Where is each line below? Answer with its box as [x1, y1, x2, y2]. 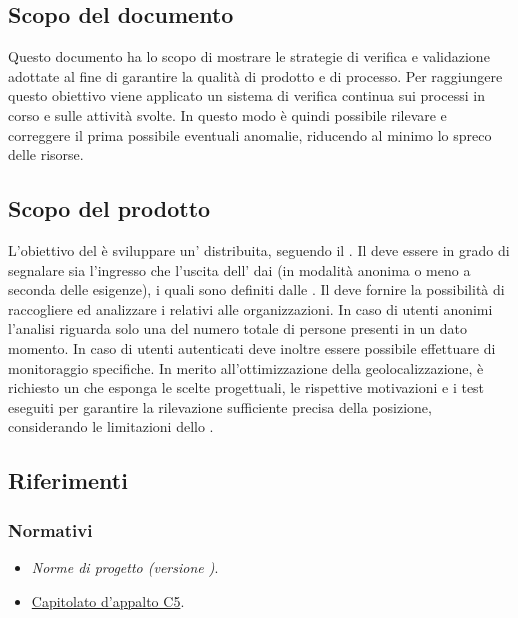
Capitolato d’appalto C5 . [31, 590, 185, 611]
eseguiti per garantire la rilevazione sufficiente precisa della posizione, [8, 396, 432, 417]
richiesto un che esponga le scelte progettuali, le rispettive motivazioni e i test [8, 377, 485, 398]
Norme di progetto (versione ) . [31, 556, 219, 577]
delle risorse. [8, 144, 84, 165]
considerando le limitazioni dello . [8, 416, 214, 437]
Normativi [8, 517, 93, 542]
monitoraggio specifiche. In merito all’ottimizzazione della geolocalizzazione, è [8, 357, 484, 378]
